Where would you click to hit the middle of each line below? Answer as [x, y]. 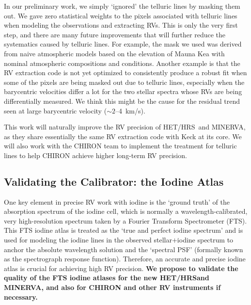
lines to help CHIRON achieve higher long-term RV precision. [95, 155]
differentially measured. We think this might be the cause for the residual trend [122, 101]
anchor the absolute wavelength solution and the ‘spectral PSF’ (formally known [124, 249]
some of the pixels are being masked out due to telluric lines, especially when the [124, 82]
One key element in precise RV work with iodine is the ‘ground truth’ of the [117, 201]
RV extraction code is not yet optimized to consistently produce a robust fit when [125, 72]
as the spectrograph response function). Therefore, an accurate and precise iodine [125, 259]
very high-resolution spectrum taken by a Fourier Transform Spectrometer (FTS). [125, 220]
